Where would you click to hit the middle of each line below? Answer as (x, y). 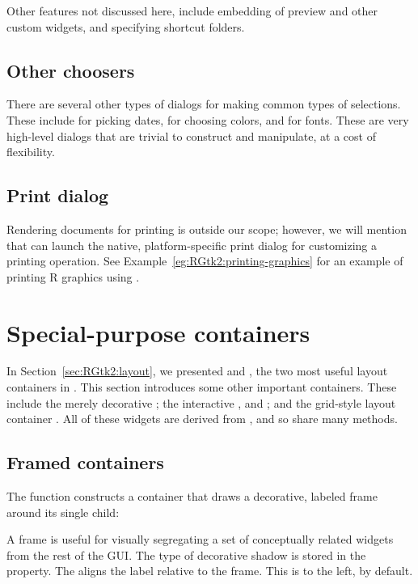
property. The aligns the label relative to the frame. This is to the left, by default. (210, 571)
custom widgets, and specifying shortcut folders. (126, 26)
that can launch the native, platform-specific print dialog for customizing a (192, 245)
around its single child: (63, 512)
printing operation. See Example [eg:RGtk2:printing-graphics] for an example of (205, 261)
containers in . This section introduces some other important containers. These (202, 387)
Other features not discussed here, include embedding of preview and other (192, 11)
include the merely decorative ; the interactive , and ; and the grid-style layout (201, 402)
